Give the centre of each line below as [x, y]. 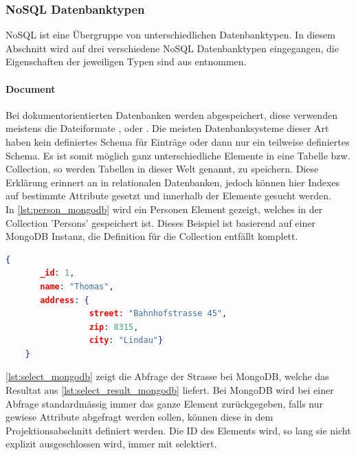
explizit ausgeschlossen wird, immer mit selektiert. [111, 444]
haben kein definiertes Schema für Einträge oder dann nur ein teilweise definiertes [178, 141]
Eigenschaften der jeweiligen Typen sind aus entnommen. [126, 62]
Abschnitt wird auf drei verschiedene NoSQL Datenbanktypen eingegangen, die [172, 48]
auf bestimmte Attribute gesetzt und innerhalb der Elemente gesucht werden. [168, 196]
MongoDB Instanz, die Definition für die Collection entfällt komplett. [152, 236]
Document [31, 88]
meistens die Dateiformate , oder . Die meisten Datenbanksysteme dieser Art [167, 128]
